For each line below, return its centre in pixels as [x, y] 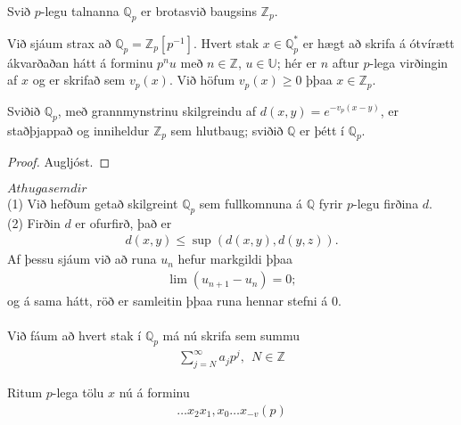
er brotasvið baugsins [199, 11]
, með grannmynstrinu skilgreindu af [157, 110]
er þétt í [322, 130]
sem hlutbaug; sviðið [227, 130]
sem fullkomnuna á [251, 204]
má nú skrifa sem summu [231, 335]
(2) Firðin [34, 222]
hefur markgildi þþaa [235, 259]
